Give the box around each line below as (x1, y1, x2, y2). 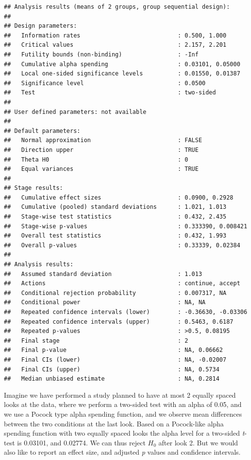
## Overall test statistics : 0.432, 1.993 (4, 232, 227, 239)
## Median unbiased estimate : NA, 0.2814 (4, 375, 219, 383)
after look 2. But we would (158, 437, 238, 447)
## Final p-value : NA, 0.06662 (4, 347, 223, 354)
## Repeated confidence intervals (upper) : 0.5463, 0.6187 (4, 318, 234, 325)
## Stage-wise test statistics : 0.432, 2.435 (4, 213, 227, 221)
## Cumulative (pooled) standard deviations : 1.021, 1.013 (4, 203, 227, 211)
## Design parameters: (4, 22, 77, 30)
